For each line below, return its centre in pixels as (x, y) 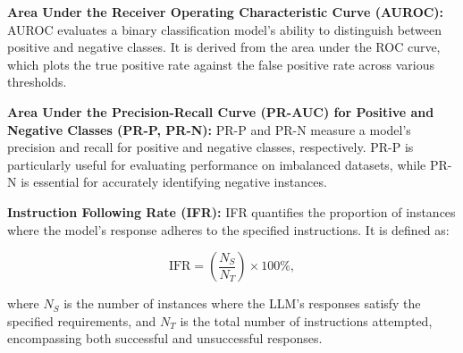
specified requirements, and (82, 320)
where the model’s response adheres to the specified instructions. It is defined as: (228, 229)
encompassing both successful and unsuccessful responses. (165, 338)
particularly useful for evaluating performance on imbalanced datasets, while (217, 164)
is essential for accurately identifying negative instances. (174, 182)
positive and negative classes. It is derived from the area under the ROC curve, (224, 47)
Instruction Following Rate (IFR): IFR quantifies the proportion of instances (231, 211)
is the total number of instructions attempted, (306, 320)
